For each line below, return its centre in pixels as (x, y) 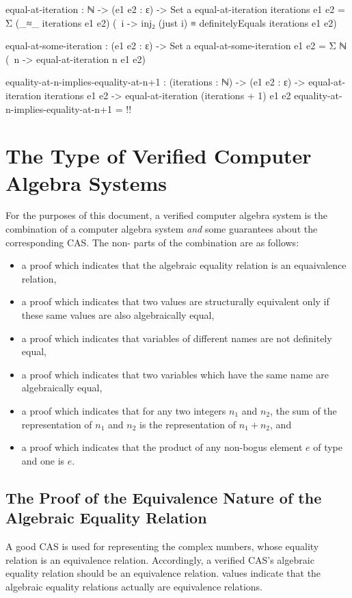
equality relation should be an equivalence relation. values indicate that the (163, 573)
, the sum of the (303, 411)
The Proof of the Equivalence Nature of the (164, 497)
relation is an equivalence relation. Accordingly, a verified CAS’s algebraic (160, 559)
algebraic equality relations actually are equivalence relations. (134, 586)
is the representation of (188, 424)
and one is (43, 460)
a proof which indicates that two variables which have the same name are (175, 374)
